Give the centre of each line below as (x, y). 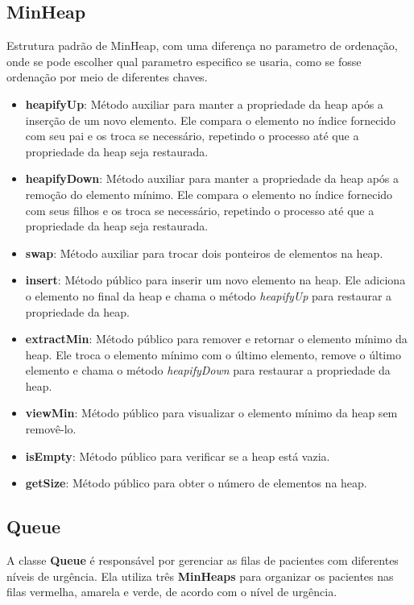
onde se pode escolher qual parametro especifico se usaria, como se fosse (184, 61)
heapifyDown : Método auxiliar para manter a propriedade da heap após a (212, 178)
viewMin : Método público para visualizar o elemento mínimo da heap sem (211, 413)
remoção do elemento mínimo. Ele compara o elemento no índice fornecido (209, 194)
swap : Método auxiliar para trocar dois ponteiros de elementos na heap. (204, 253)
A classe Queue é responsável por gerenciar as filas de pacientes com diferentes (203, 560)
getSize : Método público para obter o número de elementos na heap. (196, 483)
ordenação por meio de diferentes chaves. (107, 77)
